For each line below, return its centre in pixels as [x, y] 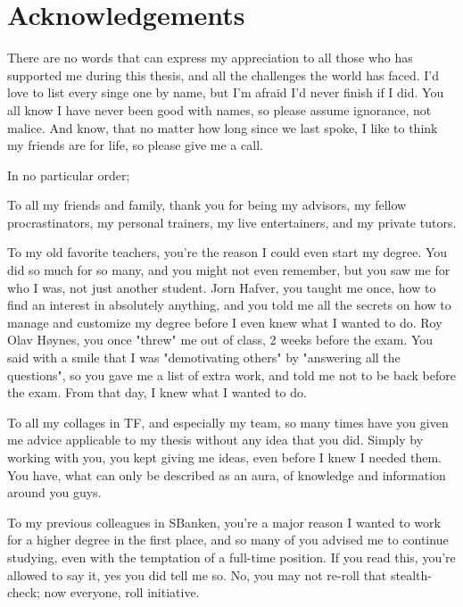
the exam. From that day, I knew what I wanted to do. [157, 392]
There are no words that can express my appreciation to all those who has [210, 58]
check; [24, 592]
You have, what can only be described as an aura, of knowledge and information [227, 474]
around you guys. [54, 492]
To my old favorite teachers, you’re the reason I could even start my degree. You [227, 252]
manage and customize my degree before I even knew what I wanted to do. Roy [225, 322]
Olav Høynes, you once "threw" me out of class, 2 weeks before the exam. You [220, 340]
